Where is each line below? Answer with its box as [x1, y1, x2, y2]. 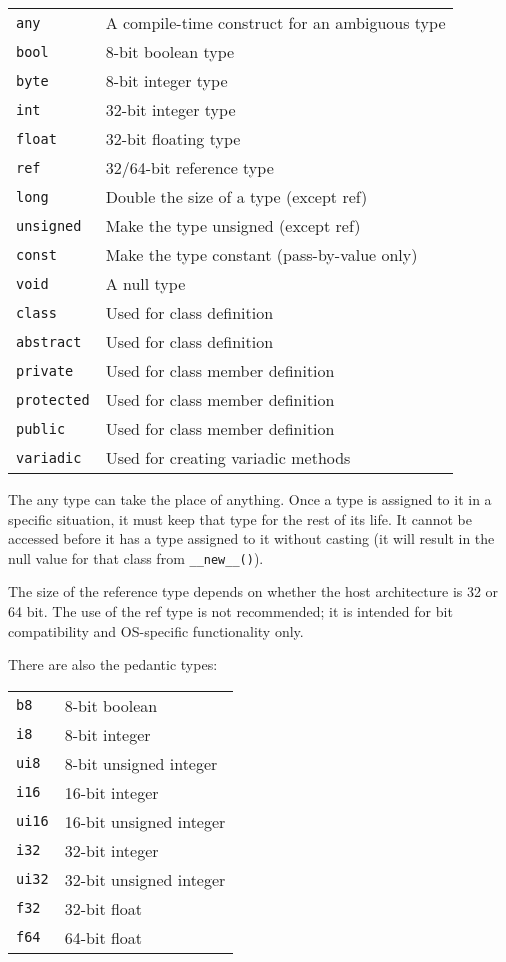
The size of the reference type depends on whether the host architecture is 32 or [8, 581, 499, 602]
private [16, 362, 74, 379]
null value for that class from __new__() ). [8, 547, 264, 568]
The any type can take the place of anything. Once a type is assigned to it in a [8, 489, 492, 509]
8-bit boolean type [105, 40, 235, 63]
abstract [16, 333, 82, 350]
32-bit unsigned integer [64, 867, 226, 891]
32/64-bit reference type [105, 156, 274, 179]
